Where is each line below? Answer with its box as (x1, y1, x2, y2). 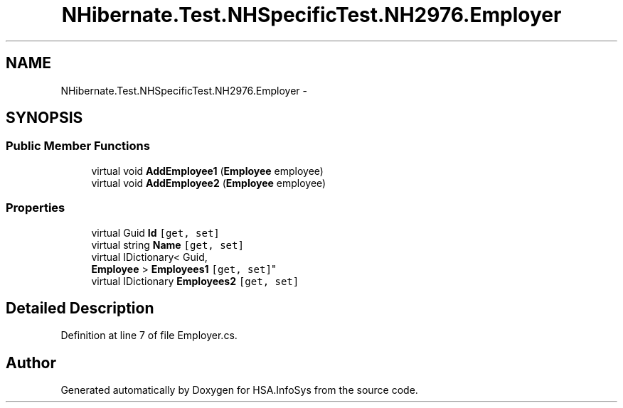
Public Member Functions (6, 139, 150, 154)
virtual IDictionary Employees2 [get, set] (91, 274, 299, 287)
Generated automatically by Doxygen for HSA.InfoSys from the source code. (60, 384, 418, 397)
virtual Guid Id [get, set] (91, 226, 220, 239)
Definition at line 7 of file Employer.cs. (60, 329, 238, 342)
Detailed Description (6, 299, 154, 317)
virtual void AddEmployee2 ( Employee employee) (91, 176, 326, 189)
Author (6, 353, 56, 372)
